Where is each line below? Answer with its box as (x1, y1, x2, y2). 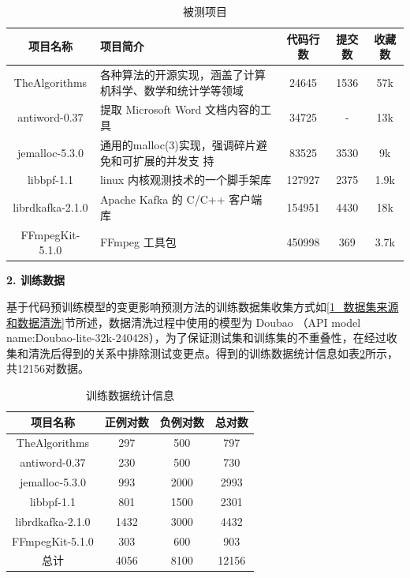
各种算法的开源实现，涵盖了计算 (99, 66, 266, 83)
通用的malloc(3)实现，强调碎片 (99, 136, 256, 152)
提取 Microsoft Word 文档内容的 (99, 101, 261, 118)
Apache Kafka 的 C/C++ (99, 191, 225, 208)
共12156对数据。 (6, 360, 89, 377)
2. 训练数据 (6, 272, 65, 288)
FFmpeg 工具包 (99, 234, 177, 250)
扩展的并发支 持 (132, 152, 214, 168)
